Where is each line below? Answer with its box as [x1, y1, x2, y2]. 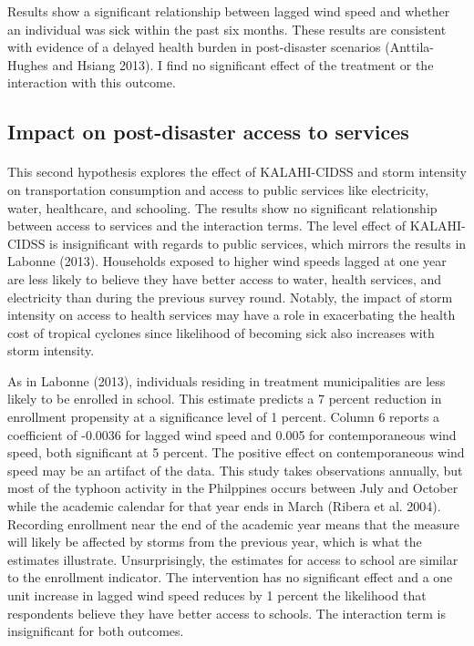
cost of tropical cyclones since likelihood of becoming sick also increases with [7, 323, 435, 342]
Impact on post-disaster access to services [7, 118, 409, 146]
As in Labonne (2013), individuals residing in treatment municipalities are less [7, 371, 446, 390]
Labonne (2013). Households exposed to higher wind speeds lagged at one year [7, 251, 447, 271]
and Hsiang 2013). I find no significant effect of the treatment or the [52, 55, 434, 74]
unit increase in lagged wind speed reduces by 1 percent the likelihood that [7, 586, 427, 604]
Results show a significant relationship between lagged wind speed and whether [7, 2, 450, 20]
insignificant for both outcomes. [7, 621, 184, 641]
